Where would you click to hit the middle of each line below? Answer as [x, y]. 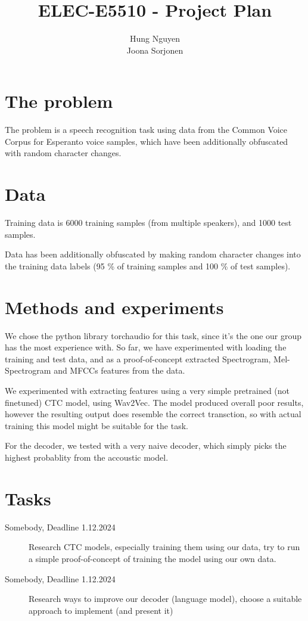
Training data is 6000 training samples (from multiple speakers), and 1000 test [148, 223]
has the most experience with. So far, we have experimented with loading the [146, 347]
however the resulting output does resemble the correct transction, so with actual [153, 414]
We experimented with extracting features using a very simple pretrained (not [147, 391]
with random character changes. [63, 153]
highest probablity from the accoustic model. [87, 457]
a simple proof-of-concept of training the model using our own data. [153, 558]
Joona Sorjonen [155, 50]
